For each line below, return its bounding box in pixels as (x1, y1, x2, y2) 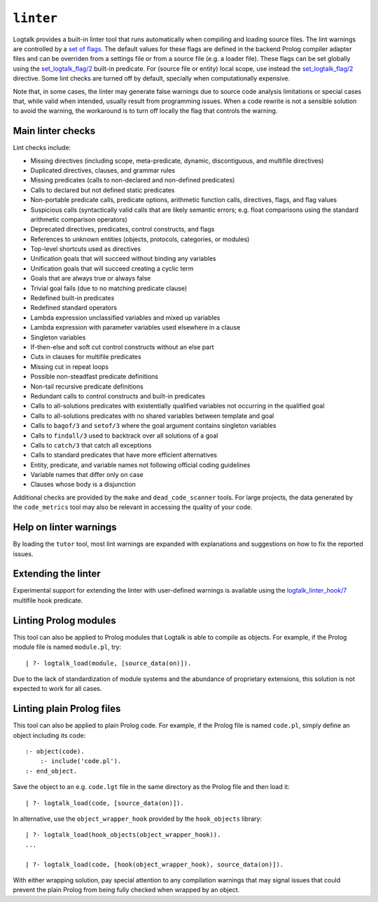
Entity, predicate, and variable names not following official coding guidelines (30, 460, 251, 469)
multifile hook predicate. (13, 596, 83, 605)
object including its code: (13, 731, 86, 739)
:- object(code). (25, 748, 85, 755)
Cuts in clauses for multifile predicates (30, 353, 141, 361)
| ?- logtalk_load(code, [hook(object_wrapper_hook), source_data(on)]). (25, 860, 284, 868)
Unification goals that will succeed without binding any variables (30, 255, 216, 263)
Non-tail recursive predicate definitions (30, 382, 143, 391)
